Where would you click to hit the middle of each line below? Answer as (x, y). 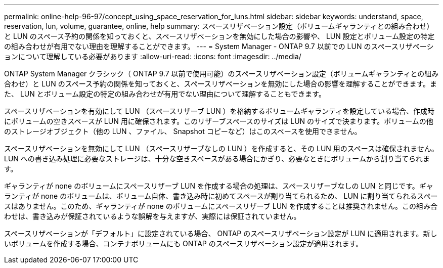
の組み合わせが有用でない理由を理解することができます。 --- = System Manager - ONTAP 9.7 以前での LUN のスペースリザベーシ (219, 46)
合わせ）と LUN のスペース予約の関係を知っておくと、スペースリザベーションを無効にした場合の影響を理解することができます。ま (221, 84)
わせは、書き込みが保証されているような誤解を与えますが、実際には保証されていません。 (152, 216)
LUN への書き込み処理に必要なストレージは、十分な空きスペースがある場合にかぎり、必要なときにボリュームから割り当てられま (217, 159)
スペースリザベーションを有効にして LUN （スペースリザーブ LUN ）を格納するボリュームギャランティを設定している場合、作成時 (219, 111)
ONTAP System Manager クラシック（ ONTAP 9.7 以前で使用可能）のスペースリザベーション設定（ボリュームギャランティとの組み (221, 74)
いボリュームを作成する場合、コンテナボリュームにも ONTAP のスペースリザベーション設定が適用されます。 (184, 243)
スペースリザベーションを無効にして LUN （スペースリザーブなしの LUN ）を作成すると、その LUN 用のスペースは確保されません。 (221, 148)
